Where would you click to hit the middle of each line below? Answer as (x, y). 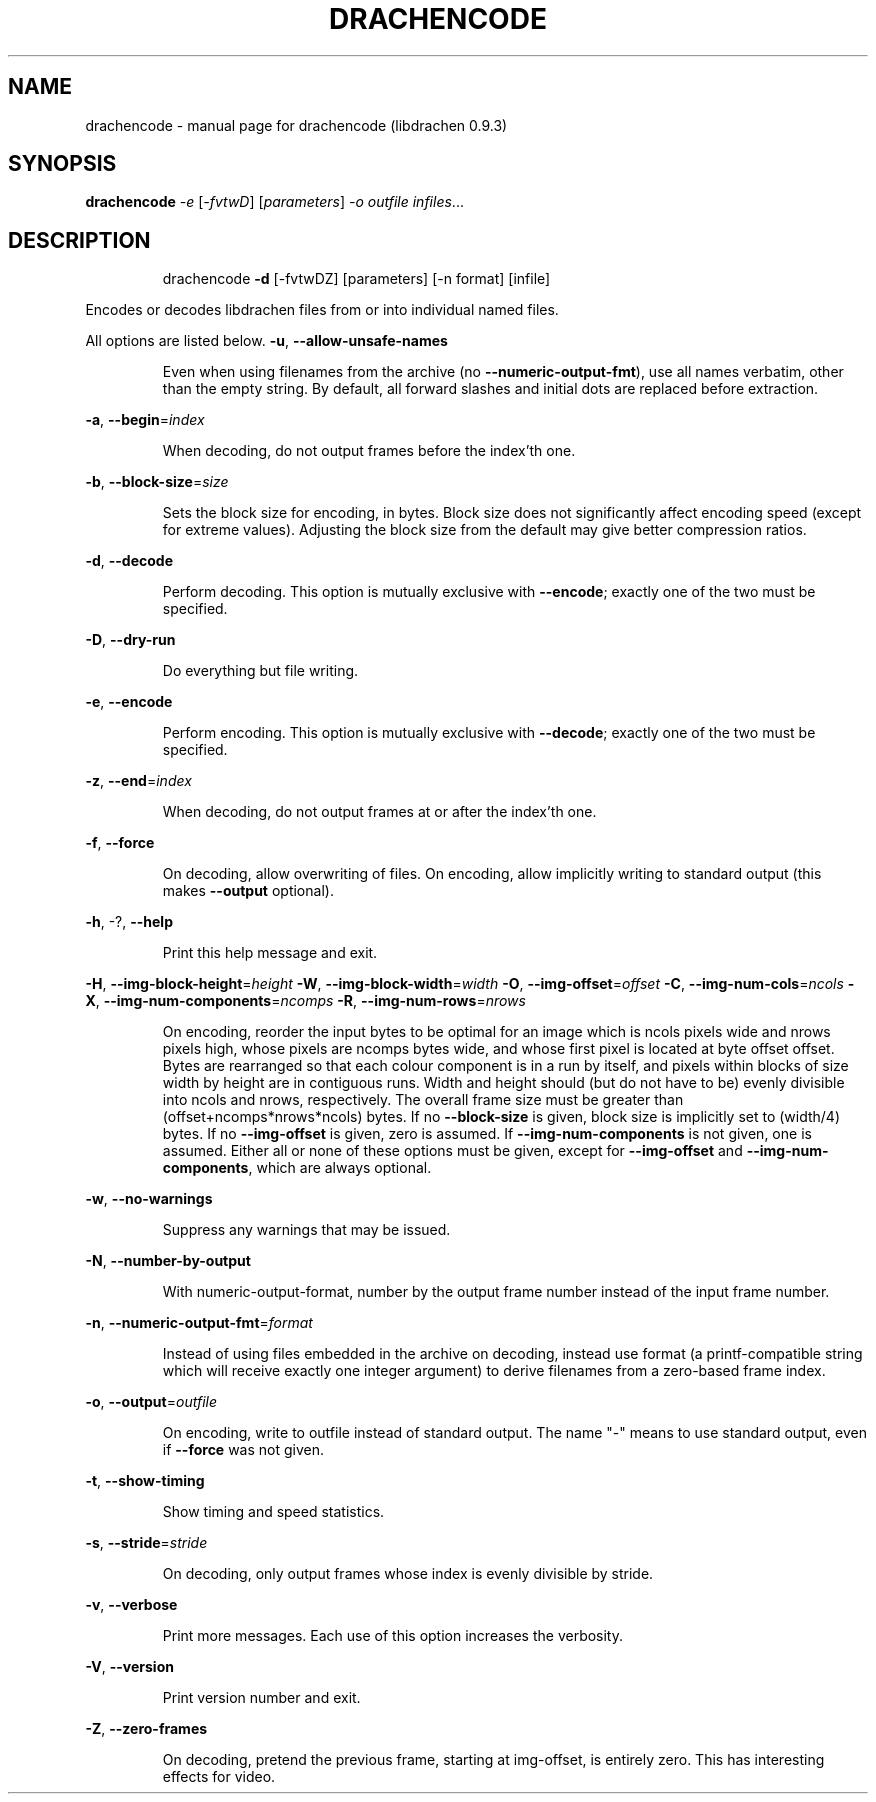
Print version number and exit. (261, 1698)
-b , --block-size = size (157, 482)
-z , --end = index (138, 781)
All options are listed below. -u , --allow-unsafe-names (266, 341)
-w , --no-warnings (149, 1199)
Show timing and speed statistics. (273, 1512)
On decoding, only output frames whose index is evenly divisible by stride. (408, 1574)
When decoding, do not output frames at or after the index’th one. (379, 812)
